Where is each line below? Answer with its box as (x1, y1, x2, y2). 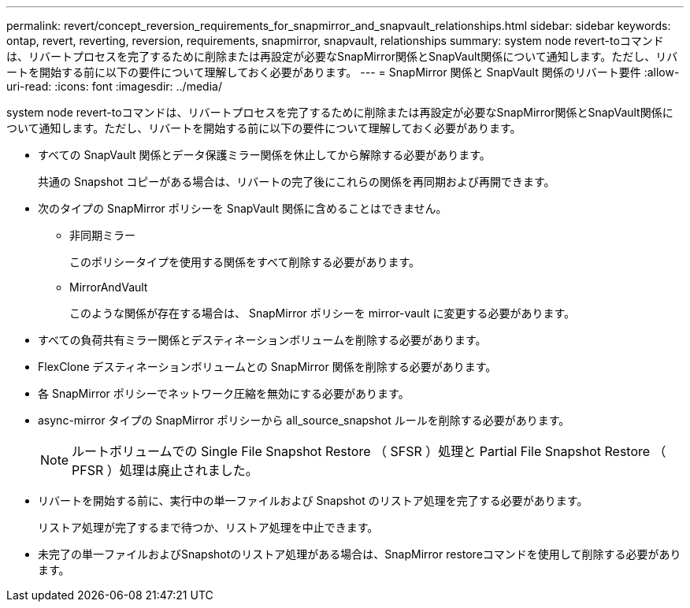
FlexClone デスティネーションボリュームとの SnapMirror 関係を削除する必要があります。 (38, 360, 497, 373)
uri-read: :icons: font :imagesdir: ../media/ (6, 80, 222, 93)
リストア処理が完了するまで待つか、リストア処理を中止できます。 (38, 521, 379, 534)
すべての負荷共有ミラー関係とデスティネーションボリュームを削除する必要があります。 (38, 333, 487, 347)
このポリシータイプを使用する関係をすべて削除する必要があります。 (69, 255, 421, 269)
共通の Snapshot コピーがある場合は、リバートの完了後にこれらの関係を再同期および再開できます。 (38, 175, 555, 188)
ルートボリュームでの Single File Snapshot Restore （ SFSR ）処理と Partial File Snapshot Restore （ (72, 443, 666, 459)
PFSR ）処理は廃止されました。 (72, 462, 258, 478)
